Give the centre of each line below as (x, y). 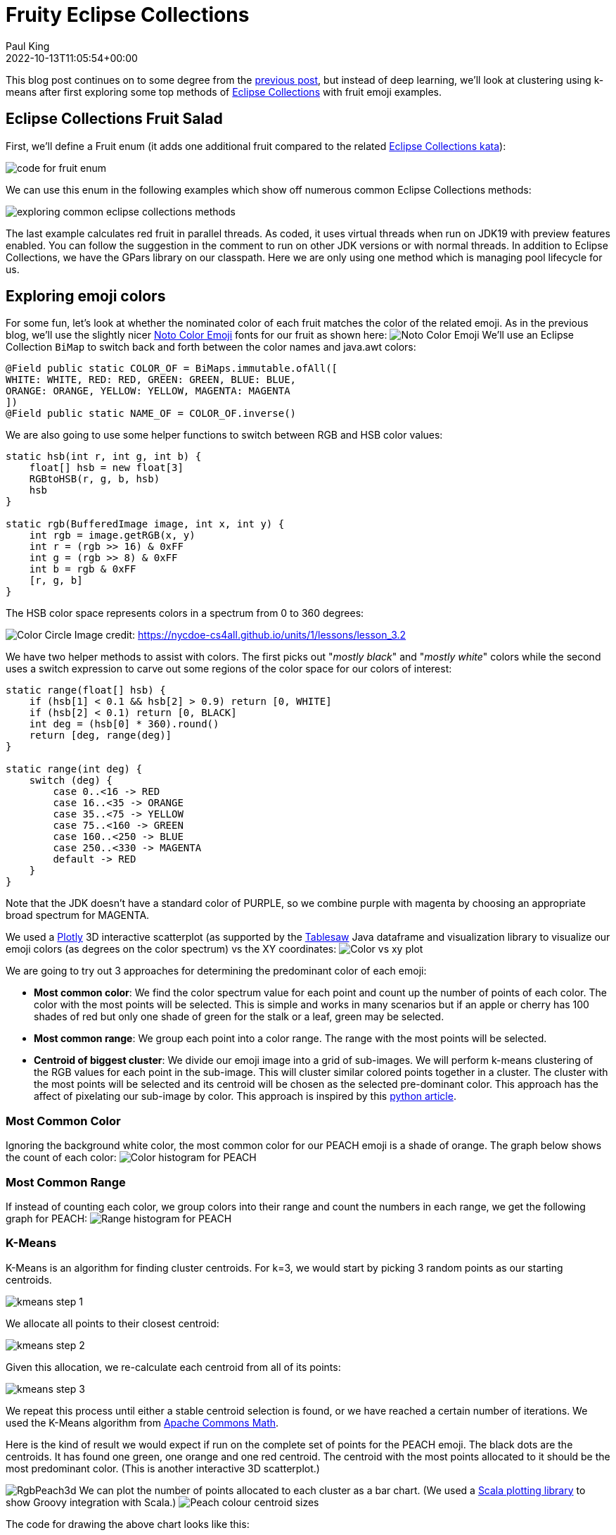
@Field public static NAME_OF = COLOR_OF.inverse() (151, 414)
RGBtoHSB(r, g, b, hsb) (95, 479)
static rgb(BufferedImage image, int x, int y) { (145, 524)
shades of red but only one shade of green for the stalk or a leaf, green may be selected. (239, 1017)
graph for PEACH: (47, 1218)
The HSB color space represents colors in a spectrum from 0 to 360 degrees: (185, 613)
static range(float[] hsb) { (86, 690)
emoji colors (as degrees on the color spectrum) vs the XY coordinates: (171, 949)
